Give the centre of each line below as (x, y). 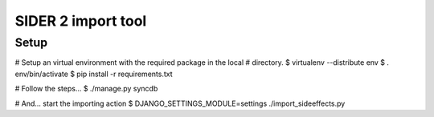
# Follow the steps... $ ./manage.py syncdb (86, 89)
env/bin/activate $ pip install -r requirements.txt (94, 74)
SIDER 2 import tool (81, 21)
